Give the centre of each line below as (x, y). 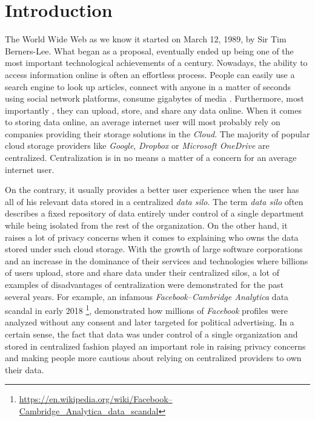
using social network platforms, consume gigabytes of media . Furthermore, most (154, 98)
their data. (25, 369)
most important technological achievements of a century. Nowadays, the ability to (156, 63)
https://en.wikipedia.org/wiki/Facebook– (96, 399)
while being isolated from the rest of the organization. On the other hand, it (146, 225)
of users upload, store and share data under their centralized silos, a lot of (142, 273)
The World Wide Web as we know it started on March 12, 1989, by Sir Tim (146, 39)
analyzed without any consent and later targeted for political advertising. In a (150, 322)
